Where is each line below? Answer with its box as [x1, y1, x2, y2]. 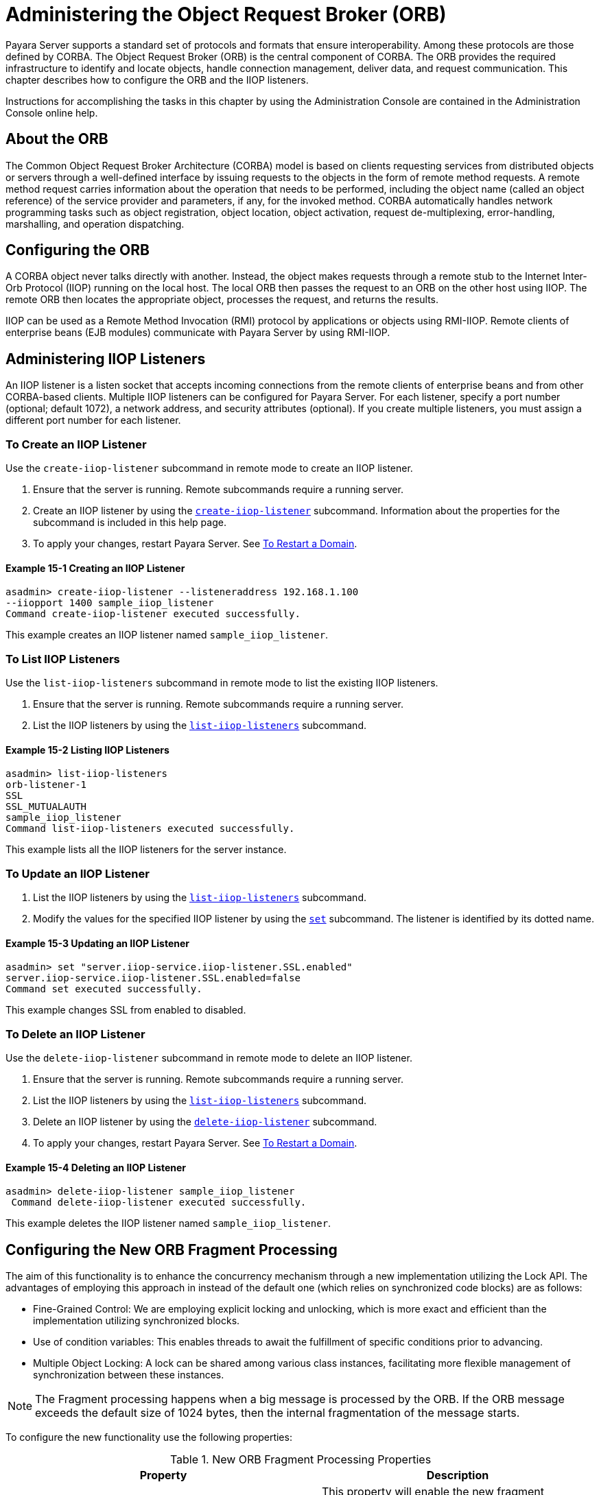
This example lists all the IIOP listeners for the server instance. [5, 844, 287, 856]
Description [426, 1468, 489, 1482]
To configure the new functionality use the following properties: [5, 1431, 292, 1443]
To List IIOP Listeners [5, 651, 120, 666]
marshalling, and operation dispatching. [5, 217, 185, 230]
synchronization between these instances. [33, 1369, 224, 1380]
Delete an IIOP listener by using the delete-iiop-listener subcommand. [33, 1115, 377, 1127]
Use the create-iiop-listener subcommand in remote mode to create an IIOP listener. [5, 462, 413, 475]
